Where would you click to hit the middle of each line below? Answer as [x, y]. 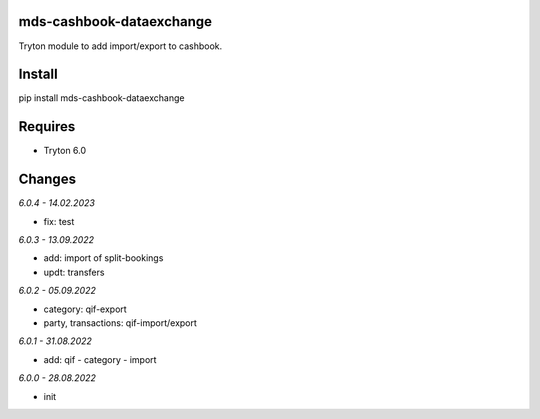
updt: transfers [74, 272]
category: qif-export [85, 309]
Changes [47, 179]
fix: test [59, 221]
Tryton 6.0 [65, 151]
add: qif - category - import [100, 359]
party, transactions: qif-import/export [120, 322]
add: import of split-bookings [103, 258]
